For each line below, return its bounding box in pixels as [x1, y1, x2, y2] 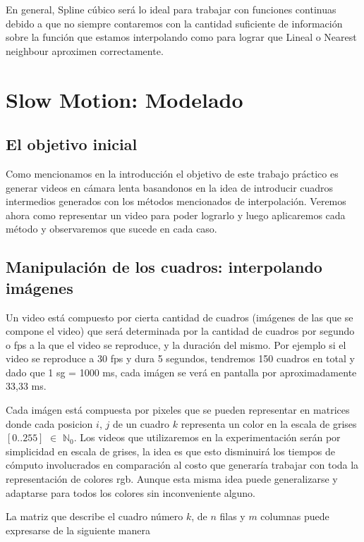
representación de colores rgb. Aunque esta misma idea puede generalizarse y [6, 472, 338, 486]
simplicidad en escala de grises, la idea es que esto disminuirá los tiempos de [6, 443, 335, 458]
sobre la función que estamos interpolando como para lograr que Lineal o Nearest [6, 30, 357, 44]
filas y [219, 509, 245, 524]
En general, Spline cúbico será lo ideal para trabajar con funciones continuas [6, 2, 336, 16]
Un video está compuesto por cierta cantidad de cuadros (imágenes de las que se [6, 309, 353, 324]
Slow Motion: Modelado [6, 85, 243, 113]
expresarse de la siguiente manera [6, 522, 150, 537]
